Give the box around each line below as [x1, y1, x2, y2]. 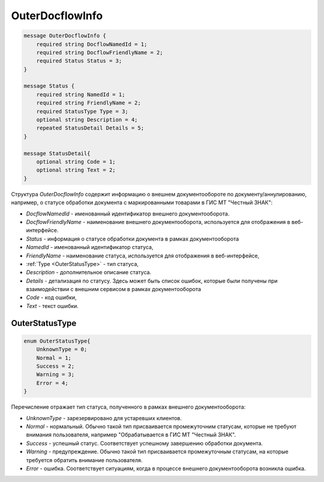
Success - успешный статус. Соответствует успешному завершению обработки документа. [26, 439, 263, 447]
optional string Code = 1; [36, 158, 116, 165]
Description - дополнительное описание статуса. [26, 269, 152, 276]
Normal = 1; [36, 354, 72, 361]
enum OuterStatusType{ [23, 337, 91, 345]
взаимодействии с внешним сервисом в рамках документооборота [26, 286, 201, 293]
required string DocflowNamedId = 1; [36, 41, 148, 47]
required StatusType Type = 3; [36, 108, 128, 115]
